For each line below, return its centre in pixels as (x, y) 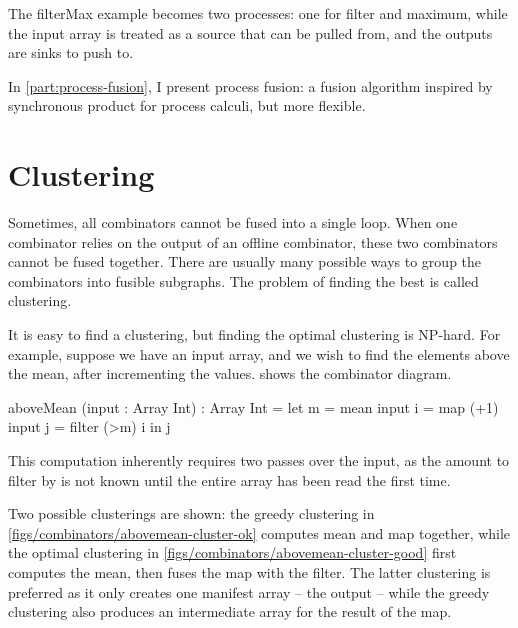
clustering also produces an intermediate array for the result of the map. (230, 611)
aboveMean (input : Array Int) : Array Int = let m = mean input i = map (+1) (253, 406)
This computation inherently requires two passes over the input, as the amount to (259, 460)
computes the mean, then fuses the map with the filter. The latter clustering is (249, 572)
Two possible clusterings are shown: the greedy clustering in (191, 513)
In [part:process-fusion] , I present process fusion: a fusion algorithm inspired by (250, 85)
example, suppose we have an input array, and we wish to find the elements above (259, 353)
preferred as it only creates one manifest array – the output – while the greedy (249, 591)
